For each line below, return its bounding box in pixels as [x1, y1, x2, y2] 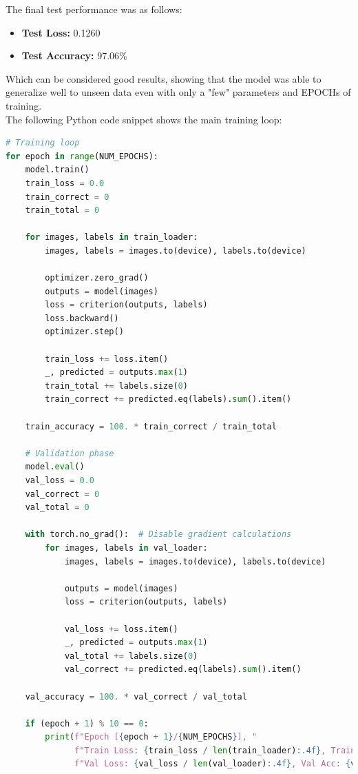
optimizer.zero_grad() [45, 273, 149, 283]
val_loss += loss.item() [64, 624, 178, 634]
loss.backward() [45, 313, 119, 323]
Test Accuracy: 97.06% [21, 48, 127, 63]
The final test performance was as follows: [6, 2, 182, 16]
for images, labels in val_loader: [45, 542, 208, 553]
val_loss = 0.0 [25, 476, 94, 485]
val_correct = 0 [25, 489, 100, 499]
